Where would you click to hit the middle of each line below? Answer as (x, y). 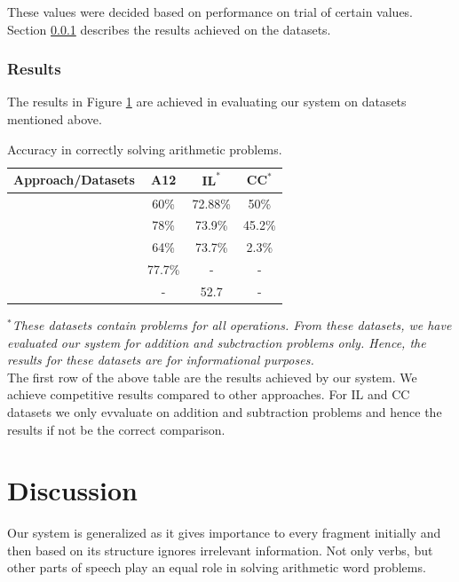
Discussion (72, 490)
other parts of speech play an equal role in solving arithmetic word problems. (217, 567)
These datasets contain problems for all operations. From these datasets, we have (232, 325)
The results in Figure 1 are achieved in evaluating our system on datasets (207, 102)
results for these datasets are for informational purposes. (161, 360)
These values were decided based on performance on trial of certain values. (210, 12)
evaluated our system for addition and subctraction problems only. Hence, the (217, 342)
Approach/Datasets (74, 180)
